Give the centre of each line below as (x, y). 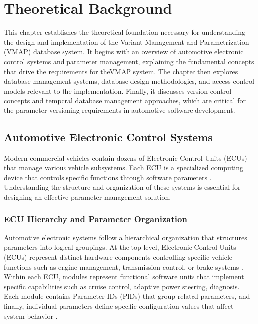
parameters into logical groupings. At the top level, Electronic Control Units (120, 247)
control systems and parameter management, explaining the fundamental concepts (129, 61)
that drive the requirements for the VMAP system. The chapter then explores (121, 71)
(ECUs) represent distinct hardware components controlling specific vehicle (118, 257)
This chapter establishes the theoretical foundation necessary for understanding (125, 32)
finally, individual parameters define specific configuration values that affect (119, 306)
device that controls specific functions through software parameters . (108, 177)
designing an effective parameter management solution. (88, 197)
